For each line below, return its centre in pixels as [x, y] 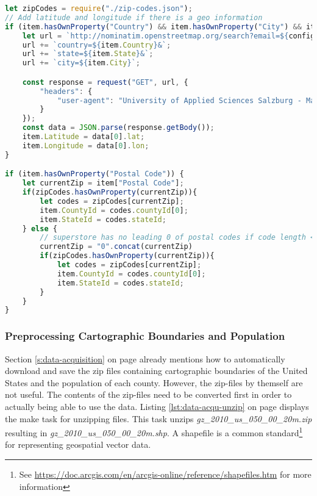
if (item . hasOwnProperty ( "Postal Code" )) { [94, 174]
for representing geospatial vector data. [78, 444]
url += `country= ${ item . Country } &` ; [97, 45]
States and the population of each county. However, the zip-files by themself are [154, 382]
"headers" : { [66, 91]
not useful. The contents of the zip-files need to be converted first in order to [148, 394]
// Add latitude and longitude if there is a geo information [134, 17]
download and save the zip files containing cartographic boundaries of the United [156, 371]
